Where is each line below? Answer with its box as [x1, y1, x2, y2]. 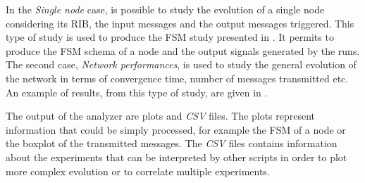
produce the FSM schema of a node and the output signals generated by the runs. [6, 43, 360, 58]
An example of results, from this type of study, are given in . [6, 84, 268, 99]
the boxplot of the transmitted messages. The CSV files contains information [6, 136, 338, 151]
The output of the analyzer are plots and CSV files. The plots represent [6, 108, 316, 123]
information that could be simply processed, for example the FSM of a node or [6, 122, 346, 137]
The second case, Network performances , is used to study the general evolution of [6, 57, 357, 72]
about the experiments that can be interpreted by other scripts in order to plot [6, 149, 347, 164]
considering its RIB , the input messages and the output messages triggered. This [6, 15, 354, 30]
